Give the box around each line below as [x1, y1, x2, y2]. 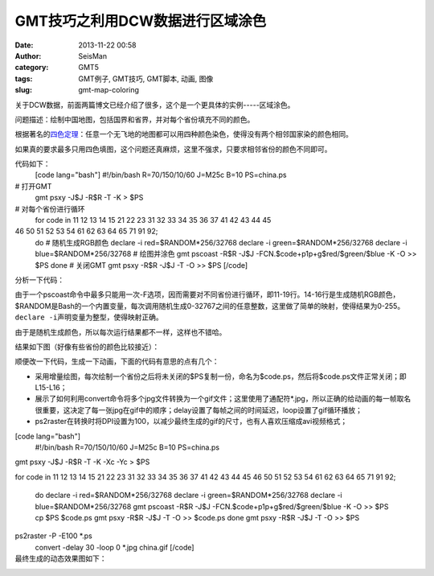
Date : [14, 40, 34, 50]
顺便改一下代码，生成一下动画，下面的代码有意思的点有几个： [14, 356, 219, 366]
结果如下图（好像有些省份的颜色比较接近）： [14, 342, 160, 352]
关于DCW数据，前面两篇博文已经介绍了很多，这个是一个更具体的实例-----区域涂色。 [14, 100, 295, 109]
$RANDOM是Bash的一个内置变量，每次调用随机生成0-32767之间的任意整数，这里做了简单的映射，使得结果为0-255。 [14, 301, 405, 311]
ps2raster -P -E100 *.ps [14, 531, 92, 541]
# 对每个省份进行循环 [14, 204, 85, 213]
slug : [14, 85, 32, 95]
